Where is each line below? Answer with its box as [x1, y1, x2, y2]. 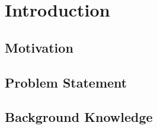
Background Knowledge [5, 108, 153, 126]
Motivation [5, 38, 73, 56]
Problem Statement [5, 73, 127, 91]
